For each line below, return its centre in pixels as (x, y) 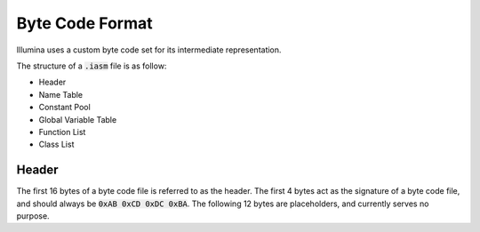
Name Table (61, 94)
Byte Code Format (84, 23)
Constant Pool (64, 108)
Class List (56, 144)
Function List (62, 132)
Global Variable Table (78, 119)
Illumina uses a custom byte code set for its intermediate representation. (149, 50)
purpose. (33, 216)
